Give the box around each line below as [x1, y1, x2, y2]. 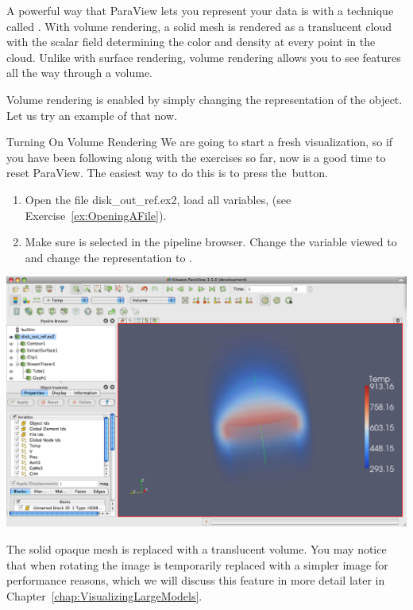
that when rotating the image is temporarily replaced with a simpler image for [6, 556, 388, 573]
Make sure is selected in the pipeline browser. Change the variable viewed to [25, 234, 397, 250]
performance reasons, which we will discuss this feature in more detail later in [6, 572, 385, 589]
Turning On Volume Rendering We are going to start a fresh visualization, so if [6, 133, 393, 150]
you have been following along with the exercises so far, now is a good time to [6, 149, 386, 165]
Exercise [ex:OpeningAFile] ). [25, 207, 167, 223]
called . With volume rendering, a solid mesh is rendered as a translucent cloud [6, 17, 392, 34]
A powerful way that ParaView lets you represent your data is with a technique [6, 2, 394, 18]
